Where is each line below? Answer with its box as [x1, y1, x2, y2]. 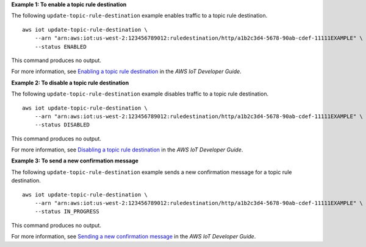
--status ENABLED [34, 43, 87, 50]
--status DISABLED [34, 122, 90, 128]
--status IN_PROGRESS [34, 208, 100, 215]
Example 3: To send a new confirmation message [11, 157, 138, 164]
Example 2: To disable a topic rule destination [11, 79, 129, 86]
